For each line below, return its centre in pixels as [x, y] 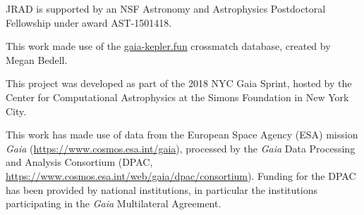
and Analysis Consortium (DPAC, [79, 162]
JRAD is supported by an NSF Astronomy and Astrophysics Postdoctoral [166, 8]
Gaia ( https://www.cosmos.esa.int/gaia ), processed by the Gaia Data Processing [181, 148]
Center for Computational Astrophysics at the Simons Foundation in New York [177, 97]
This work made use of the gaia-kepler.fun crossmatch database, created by [168, 46]
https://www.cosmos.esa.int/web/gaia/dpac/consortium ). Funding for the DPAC [181, 175]
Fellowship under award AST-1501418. [89, 22]
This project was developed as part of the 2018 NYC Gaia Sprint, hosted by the [179, 83]
